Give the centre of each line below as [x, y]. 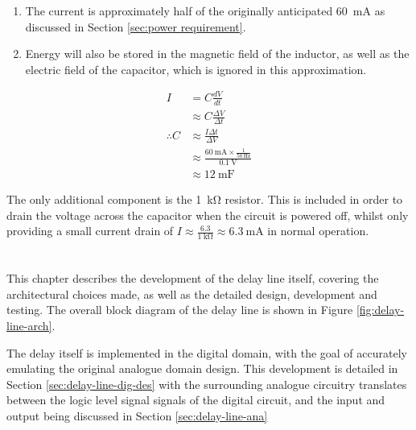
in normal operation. [318, 231]
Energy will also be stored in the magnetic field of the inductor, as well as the [217, 54]
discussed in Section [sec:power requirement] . [136, 26]
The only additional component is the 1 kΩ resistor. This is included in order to [205, 198]
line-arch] [29, 325]
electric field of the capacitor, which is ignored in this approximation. [196, 69]
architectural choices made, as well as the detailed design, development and [192, 294]
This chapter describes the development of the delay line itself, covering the [193, 278]
